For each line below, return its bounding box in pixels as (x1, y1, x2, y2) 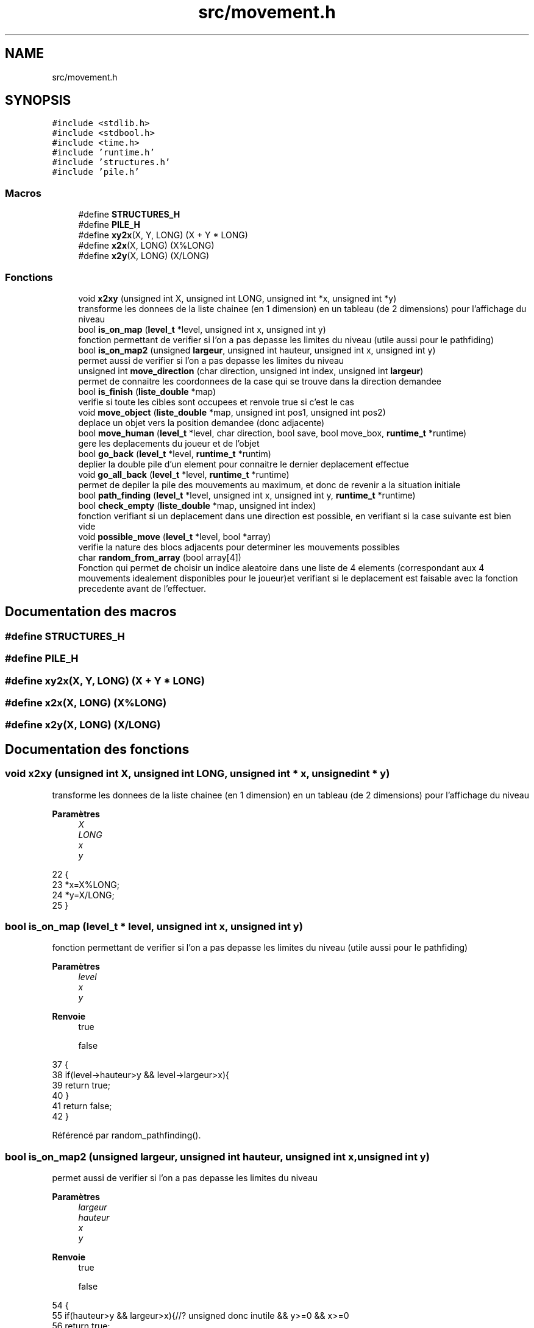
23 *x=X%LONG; (52, 879, 119, 890)
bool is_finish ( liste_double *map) (78, 386, 216, 397)
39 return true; (52, 1080, 110, 1091)
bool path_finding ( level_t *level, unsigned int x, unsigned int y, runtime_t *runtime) (78, 489, 416, 500)
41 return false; (52, 1101, 112, 1112)
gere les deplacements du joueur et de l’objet (78, 438, 260, 449)
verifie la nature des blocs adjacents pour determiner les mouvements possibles (78, 541, 400, 552)
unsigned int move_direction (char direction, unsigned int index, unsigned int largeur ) (78, 365, 424, 376)
